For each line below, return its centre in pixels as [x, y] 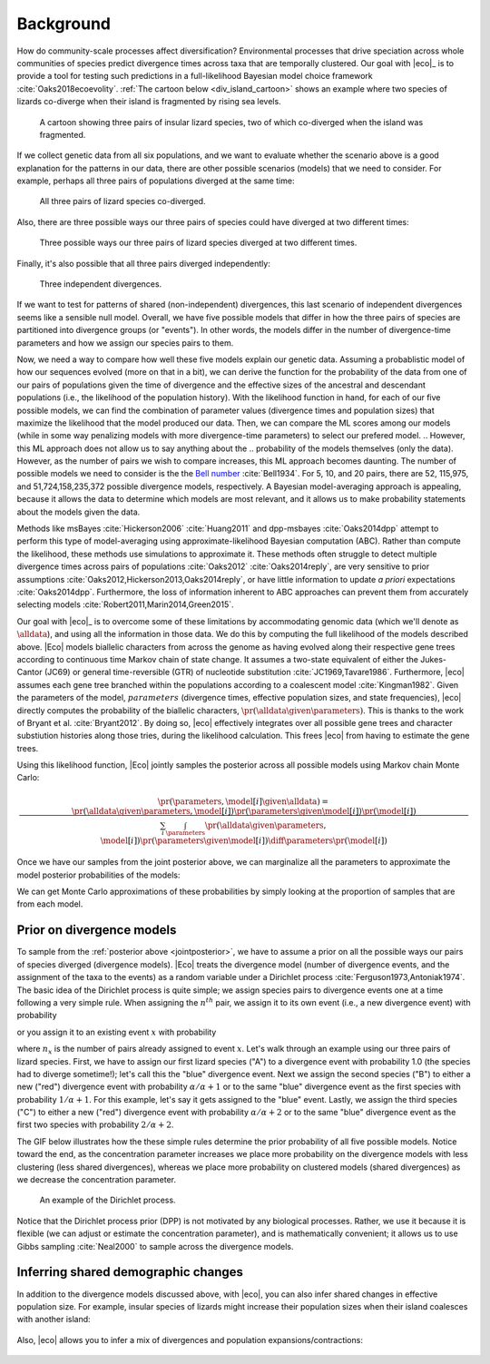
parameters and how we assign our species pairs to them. [125, 343]
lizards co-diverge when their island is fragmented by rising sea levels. [149, 102]
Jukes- [433, 659]
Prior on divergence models [97, 930]
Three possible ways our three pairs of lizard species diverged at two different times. [198, 243]
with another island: [54, 1320]
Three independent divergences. [101, 284]
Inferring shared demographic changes [130, 1272]
